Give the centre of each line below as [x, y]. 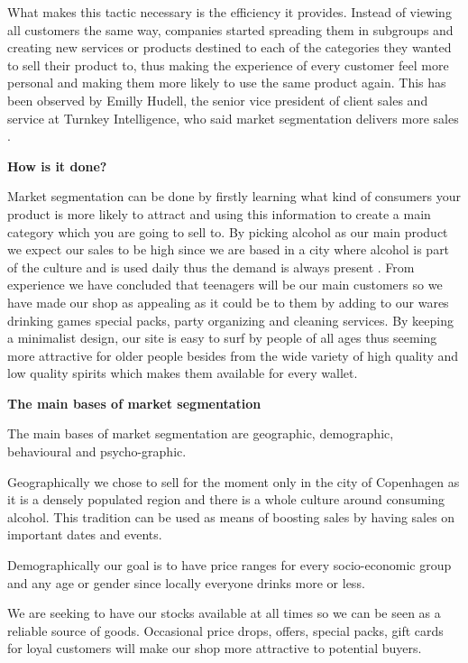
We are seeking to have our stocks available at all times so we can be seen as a [224, 613]
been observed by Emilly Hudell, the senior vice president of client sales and [218, 100]
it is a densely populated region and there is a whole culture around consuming [226, 499]
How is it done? [57, 166]
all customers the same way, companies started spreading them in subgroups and [230, 29]
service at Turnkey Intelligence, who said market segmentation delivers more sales [233, 118]
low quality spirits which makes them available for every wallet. [183, 373]
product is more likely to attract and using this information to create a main [219, 213]
